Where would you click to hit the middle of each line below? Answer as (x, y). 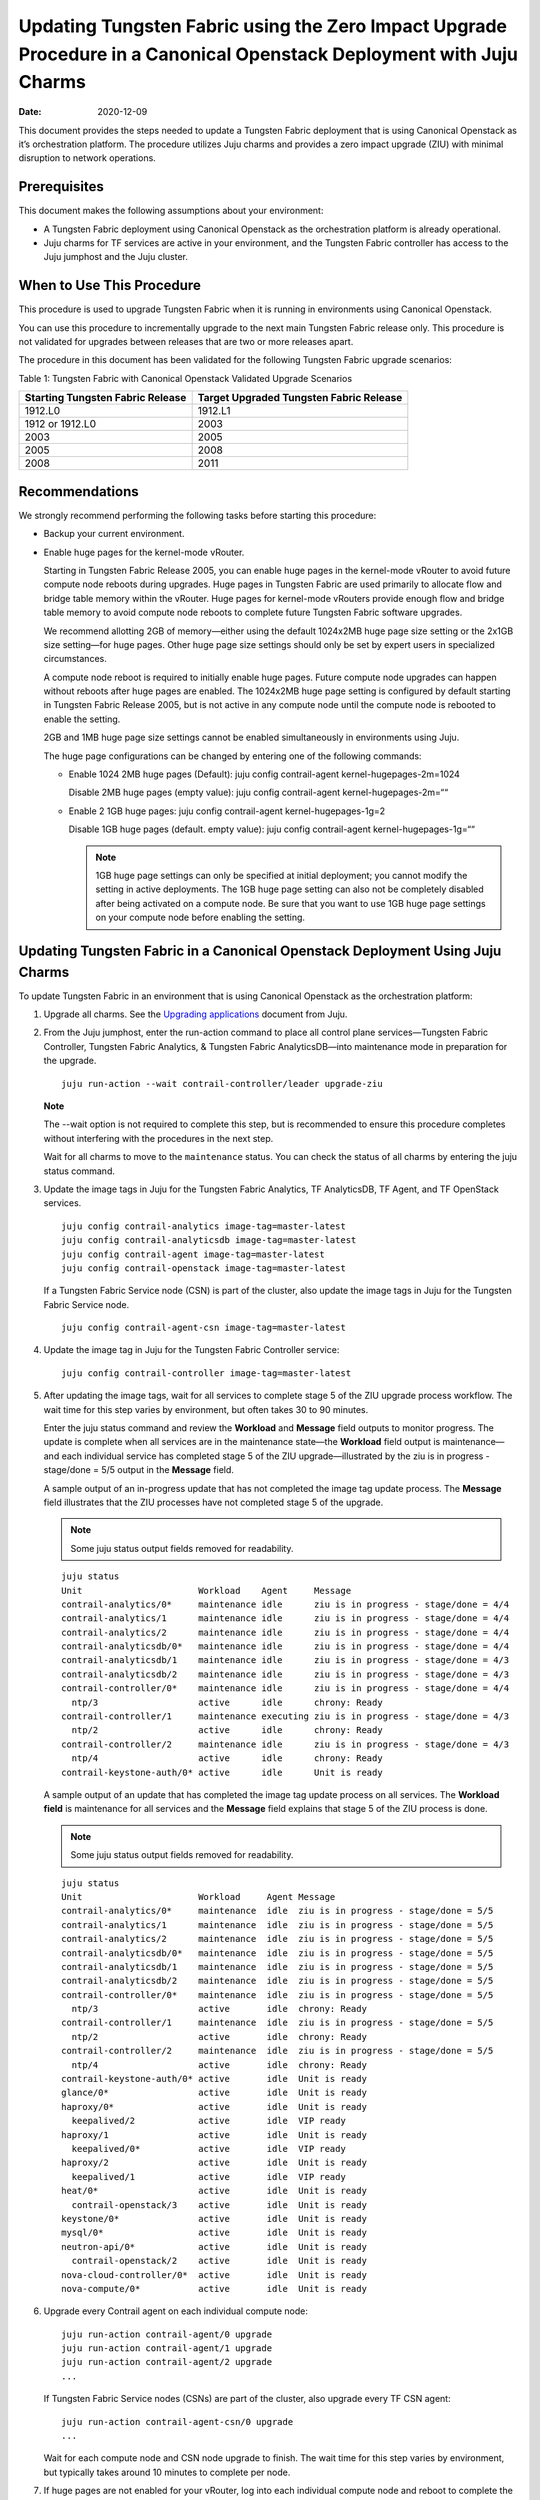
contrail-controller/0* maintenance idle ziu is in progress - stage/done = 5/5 (277, 1994)
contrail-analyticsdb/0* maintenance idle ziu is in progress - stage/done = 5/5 (277, 1953)
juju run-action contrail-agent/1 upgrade (167, 2348)
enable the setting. (82, 719)
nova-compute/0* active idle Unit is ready (214, 2288)
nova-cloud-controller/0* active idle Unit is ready (214, 2274)
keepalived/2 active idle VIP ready (209, 2121)
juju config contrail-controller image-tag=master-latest (206, 1373)
